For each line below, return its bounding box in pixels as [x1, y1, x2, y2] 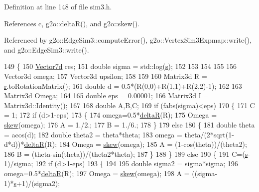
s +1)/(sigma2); [13, 178, 60, 188]
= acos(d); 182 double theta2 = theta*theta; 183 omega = [4, 129, 182, 139]
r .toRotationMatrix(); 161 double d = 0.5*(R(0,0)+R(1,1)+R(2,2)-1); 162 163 [4, 80, 242, 91]
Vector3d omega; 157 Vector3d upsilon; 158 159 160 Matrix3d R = [4, 70, 207, 81]
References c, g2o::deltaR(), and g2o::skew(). [4, 18, 140, 28]
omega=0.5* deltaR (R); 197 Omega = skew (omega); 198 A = [4, 168, 190, 178]
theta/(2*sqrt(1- [184, 129, 234, 139]
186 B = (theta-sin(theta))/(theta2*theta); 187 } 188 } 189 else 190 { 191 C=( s [4, 148, 248, 159]
